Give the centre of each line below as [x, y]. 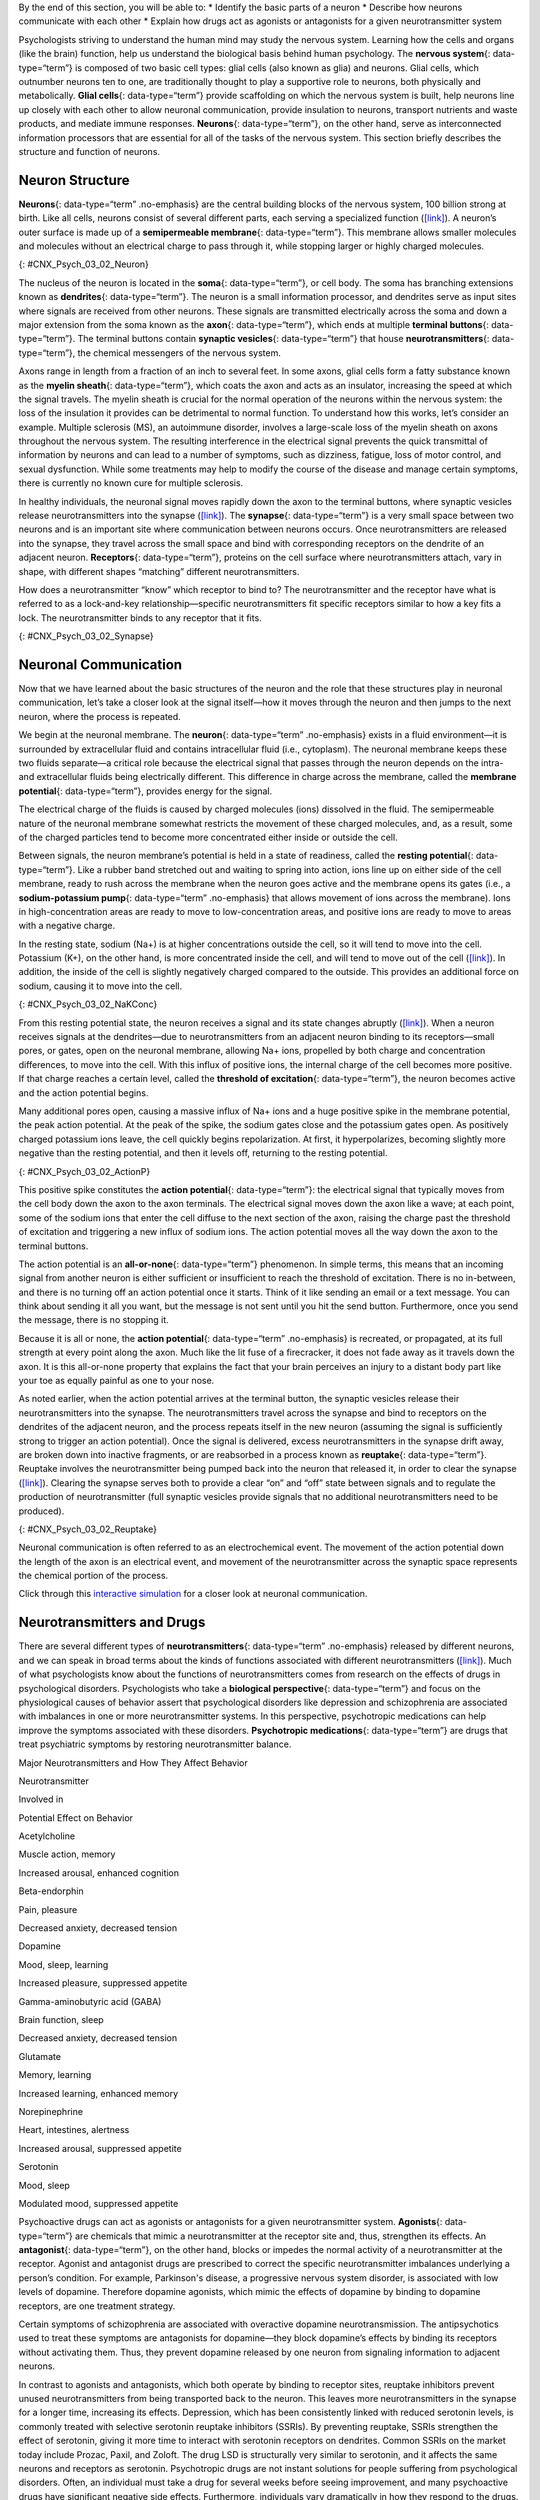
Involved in [41, 1799]
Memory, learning [55, 2075]
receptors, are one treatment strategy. [97, 2306]
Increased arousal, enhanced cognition [99, 1872]
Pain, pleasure [48, 1909]
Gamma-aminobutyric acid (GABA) [90, 2001]
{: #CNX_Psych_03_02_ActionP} [84, 1171]
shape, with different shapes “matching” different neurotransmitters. [159, 571]
